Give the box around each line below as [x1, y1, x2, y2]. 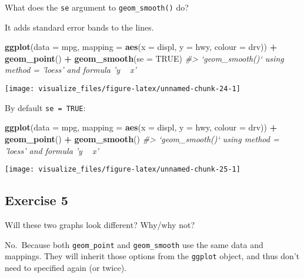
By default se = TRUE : [5, 101, 86, 113]
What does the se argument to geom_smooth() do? [5, 1, 189, 13]
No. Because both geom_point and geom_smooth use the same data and [5, 238, 263, 250]
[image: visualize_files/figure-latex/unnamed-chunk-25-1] [5, 165, 240, 174]
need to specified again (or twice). [5, 261, 126, 273]
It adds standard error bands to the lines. [5, 21, 154, 33]
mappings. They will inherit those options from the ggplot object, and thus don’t [5, 250, 300, 262]
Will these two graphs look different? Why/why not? [5, 218, 195, 230]
